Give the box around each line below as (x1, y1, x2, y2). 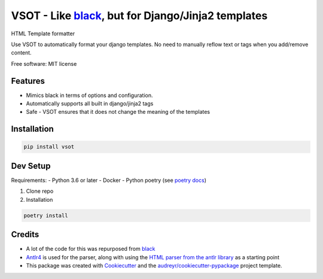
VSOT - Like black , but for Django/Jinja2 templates (11, 9, 268, 22)
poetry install (23, 212, 68, 219)
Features (11, 75, 45, 86)
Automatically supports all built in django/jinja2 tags (26, 100, 154, 107)
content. (11, 49, 32, 56)
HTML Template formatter (11, 30, 75, 37)
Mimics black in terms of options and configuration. (26, 92, 153, 99)
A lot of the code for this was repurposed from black (26, 245, 156, 253)
